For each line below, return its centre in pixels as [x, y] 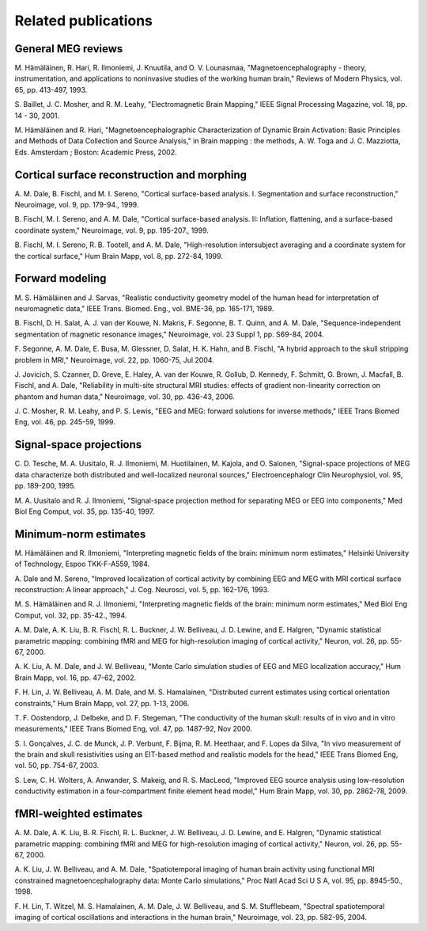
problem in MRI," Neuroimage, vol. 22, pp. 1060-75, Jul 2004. [115, 359]
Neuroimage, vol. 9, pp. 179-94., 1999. [77, 205]
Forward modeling [60, 278]
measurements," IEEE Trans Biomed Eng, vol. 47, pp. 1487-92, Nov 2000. [133, 729]
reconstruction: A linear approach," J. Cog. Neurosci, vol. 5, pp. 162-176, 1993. [142, 590]
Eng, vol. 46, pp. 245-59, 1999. [65, 422]
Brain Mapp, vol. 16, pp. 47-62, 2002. [76, 678]
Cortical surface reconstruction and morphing [131, 175]
